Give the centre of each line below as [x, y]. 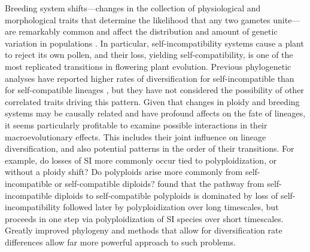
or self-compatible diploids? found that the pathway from [159, 183]
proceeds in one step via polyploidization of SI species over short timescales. [144, 218]
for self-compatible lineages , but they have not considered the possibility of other [154, 90]
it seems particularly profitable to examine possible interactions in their [136, 125]
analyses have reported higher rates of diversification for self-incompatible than [150, 78]
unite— [287, 19]
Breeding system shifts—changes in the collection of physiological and [133, 8]
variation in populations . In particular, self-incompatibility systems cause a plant [154, 43]
